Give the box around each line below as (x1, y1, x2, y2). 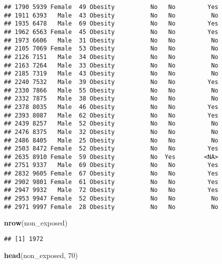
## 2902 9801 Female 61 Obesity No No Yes (4, 178, 219, 185)
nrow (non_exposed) (4, 217, 68, 228)
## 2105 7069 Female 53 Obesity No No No (4, 45, 219, 52)
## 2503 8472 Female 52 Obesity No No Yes (4, 145, 219, 152)
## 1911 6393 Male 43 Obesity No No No (4, 11, 219, 19)
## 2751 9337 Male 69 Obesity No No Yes (4, 161, 219, 169)
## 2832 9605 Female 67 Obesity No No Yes (4, 170, 219, 177)
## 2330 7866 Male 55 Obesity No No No (4, 86, 219, 94)
